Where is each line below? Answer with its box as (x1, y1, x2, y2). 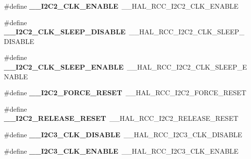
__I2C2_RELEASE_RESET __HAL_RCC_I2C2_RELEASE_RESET (4, 113, 238, 123)
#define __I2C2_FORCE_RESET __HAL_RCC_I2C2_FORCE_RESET (4, 87, 247, 98)
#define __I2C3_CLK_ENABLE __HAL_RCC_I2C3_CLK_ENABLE (4, 145, 239, 156)
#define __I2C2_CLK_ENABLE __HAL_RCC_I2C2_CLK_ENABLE (4, 1, 239, 11)
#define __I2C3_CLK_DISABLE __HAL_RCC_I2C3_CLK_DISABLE (4, 129, 242, 139)
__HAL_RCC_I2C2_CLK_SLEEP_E (127, 61, 247, 72)
